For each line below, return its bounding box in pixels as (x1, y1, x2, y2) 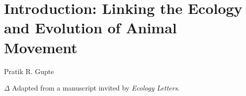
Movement (4, 37, 78, 57)
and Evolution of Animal (4, 17, 177, 38)
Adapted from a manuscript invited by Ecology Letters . (12, 83, 180, 93)
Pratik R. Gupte (4, 66, 54, 76)
